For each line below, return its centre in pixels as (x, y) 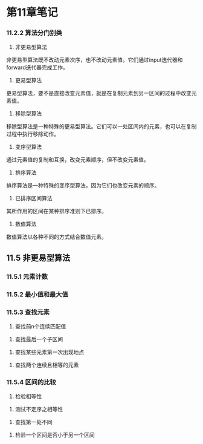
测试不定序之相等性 (39, 410)
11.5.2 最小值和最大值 (37, 294)
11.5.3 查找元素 (28, 312)
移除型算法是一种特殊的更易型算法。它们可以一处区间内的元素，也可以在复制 (101, 126)
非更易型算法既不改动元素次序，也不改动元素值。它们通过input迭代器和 (95, 60)
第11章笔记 (32, 12)
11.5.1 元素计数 (27, 276)
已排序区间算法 (34, 198)
